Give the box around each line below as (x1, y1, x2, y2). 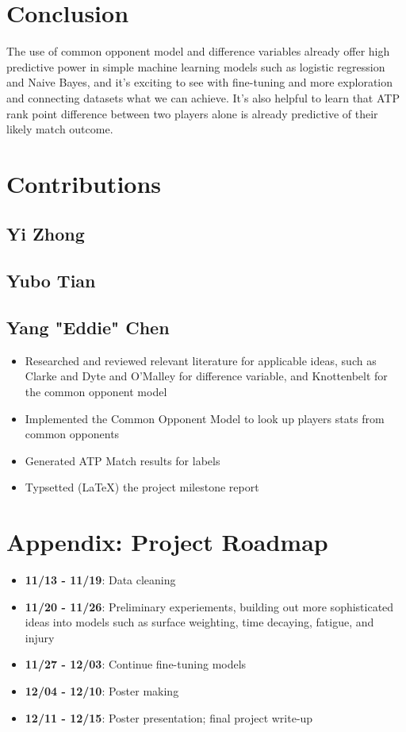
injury (25, 629, 55, 645)
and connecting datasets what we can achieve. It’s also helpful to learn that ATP (6, 89, 400, 106)
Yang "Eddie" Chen (6, 315, 170, 340)
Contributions (6, 167, 162, 199)
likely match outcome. (6, 121, 113, 137)
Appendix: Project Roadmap (6, 526, 328, 558)
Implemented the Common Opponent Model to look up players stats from (25, 410, 385, 426)
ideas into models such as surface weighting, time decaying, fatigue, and (25, 614, 374, 630)
